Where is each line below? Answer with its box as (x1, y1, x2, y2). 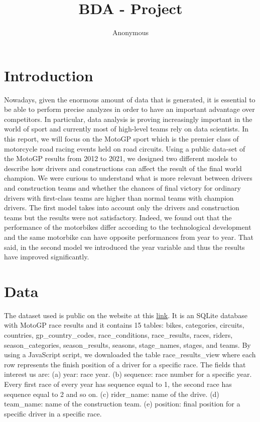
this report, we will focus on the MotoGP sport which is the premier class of (4, 133, 239, 144)
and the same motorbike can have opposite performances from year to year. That (4, 231, 254, 242)
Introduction (4, 65, 93, 85)
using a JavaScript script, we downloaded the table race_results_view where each (4, 349, 256, 360)
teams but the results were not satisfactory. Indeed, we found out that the (4, 212, 232, 222)
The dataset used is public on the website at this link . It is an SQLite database (4, 310, 247, 320)
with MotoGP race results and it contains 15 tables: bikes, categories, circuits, (4, 320, 244, 330)
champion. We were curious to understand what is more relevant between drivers (4, 173, 252, 183)
